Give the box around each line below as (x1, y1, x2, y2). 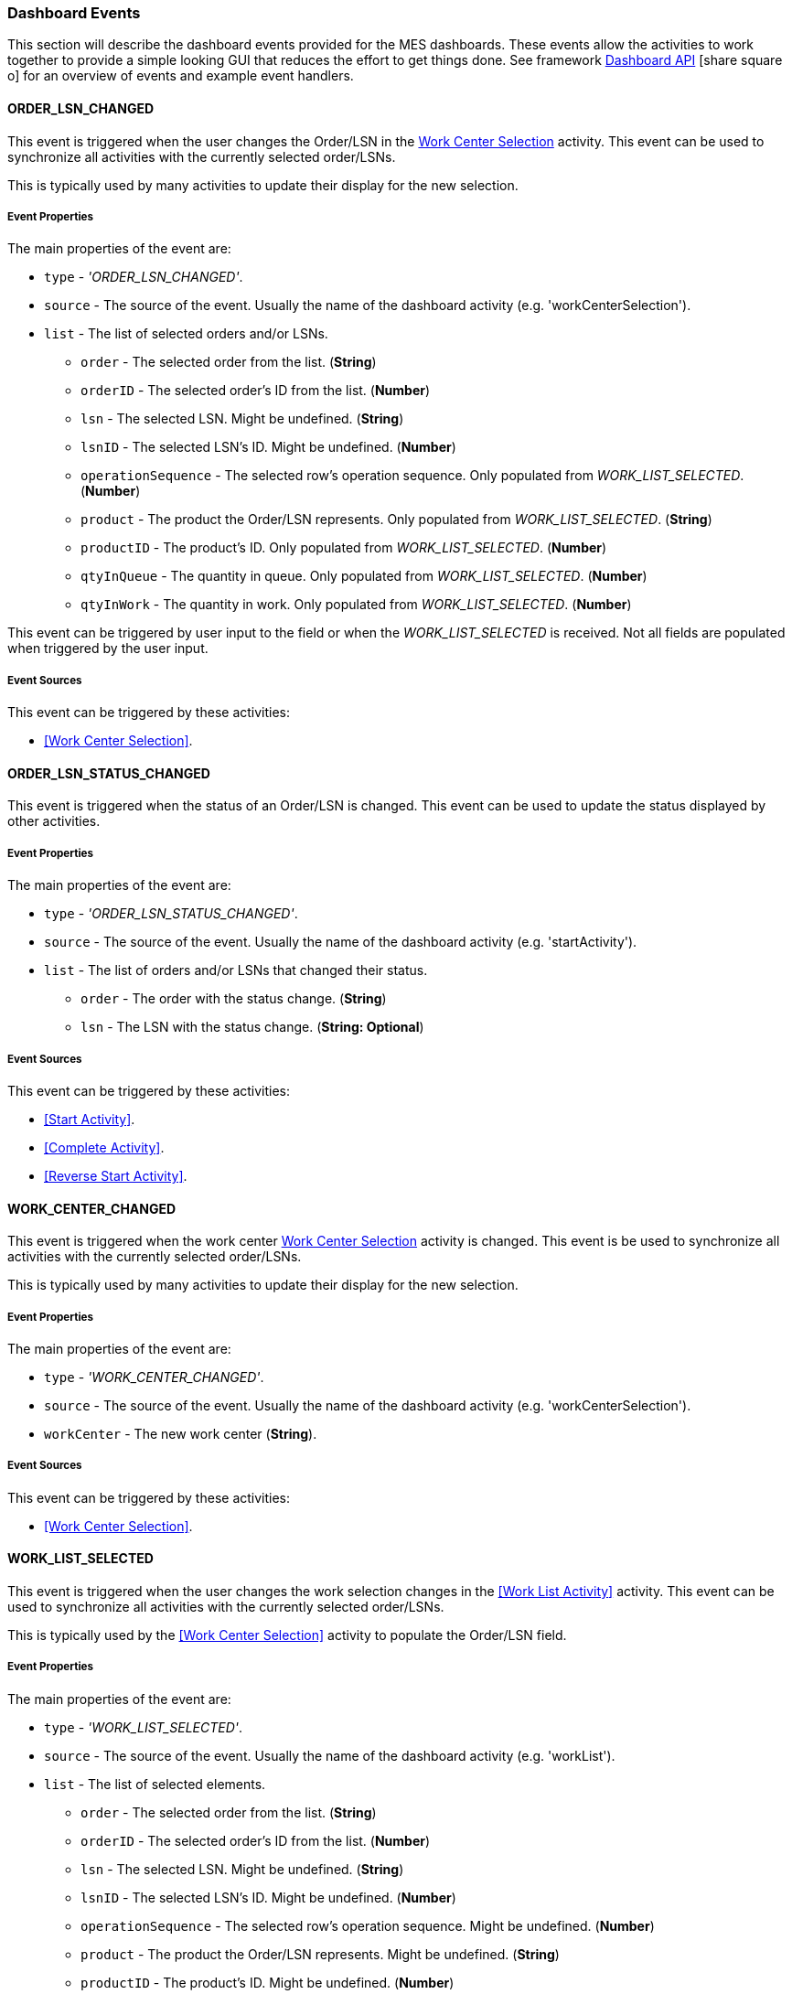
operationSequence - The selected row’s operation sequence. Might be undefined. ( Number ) (80, 1917, 655, 1934)
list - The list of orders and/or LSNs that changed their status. (44, 962, 428, 979)
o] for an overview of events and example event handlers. (7, 68, 354, 84)
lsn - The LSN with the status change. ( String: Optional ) (80, 1019, 424, 1035)
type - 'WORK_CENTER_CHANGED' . (44, 1368, 264, 1385)
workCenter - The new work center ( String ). (44, 1425, 317, 1442)
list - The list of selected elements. (44, 1775, 266, 1792)
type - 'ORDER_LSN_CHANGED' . (44, 269, 243, 285)
